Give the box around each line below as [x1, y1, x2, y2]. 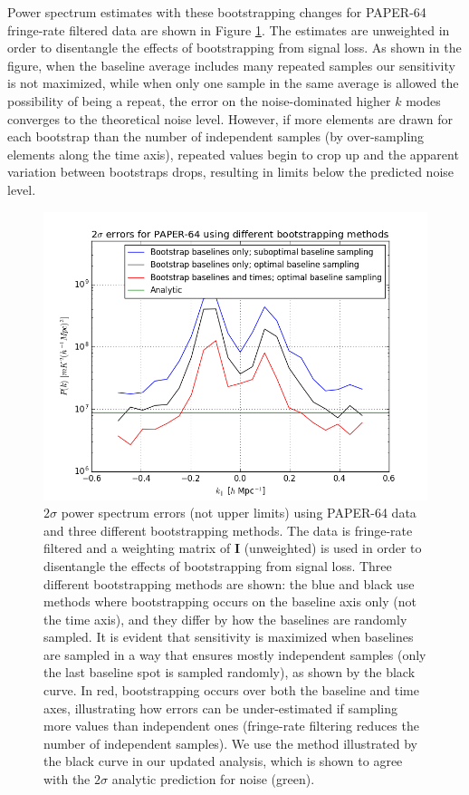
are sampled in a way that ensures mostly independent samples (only [43, 645, 426, 664]
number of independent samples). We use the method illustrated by [43, 733, 418, 752]
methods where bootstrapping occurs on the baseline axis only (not [43, 592, 416, 611]
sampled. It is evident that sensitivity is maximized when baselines [43, 627, 414, 646]
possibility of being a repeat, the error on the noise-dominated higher [7, 91, 391, 110]
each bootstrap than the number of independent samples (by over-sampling [7, 127, 425, 146]
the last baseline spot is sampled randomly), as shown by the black [43, 663, 416, 682]
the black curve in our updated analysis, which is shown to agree [43, 751, 403, 771]
